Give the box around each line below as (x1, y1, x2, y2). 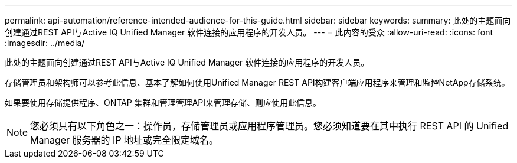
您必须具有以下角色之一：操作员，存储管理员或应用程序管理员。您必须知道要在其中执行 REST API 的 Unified (30, 120, 509, 132)
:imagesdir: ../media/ (5, 38, 85, 48)
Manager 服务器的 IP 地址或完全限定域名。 (30, 134, 219, 146)
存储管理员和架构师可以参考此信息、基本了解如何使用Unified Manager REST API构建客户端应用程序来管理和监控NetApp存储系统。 (5, 77, 510, 87)
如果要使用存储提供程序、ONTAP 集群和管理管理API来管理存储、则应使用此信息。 (5, 97, 321, 107)
